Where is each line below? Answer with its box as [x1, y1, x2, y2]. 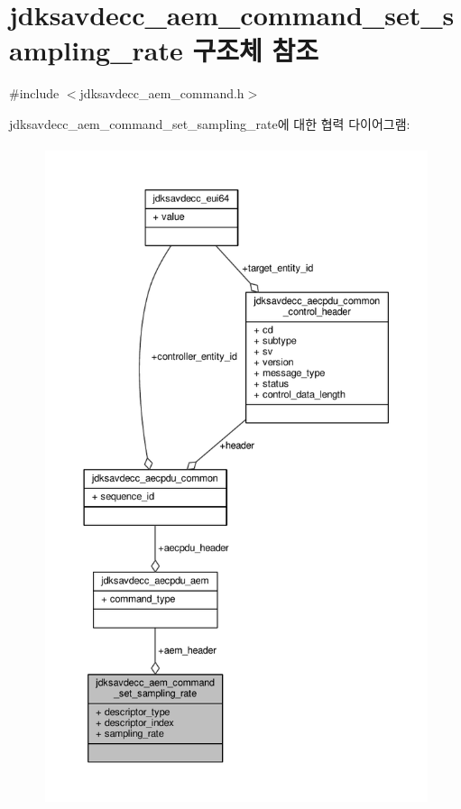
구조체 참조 [192, 32, 319, 69]
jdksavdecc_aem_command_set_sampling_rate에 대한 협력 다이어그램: [9, 114, 410, 133]
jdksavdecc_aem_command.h [79, 84, 244, 103]
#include [9, 84, 60, 103]
